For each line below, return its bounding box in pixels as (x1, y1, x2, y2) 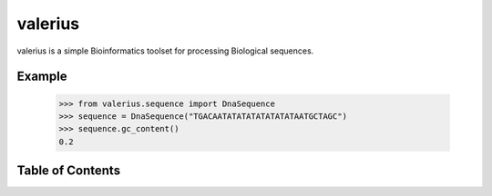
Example (16, 69, 67, 84)
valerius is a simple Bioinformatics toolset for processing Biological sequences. (16, 45, 314, 56)
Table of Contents (16, 163, 121, 179)
